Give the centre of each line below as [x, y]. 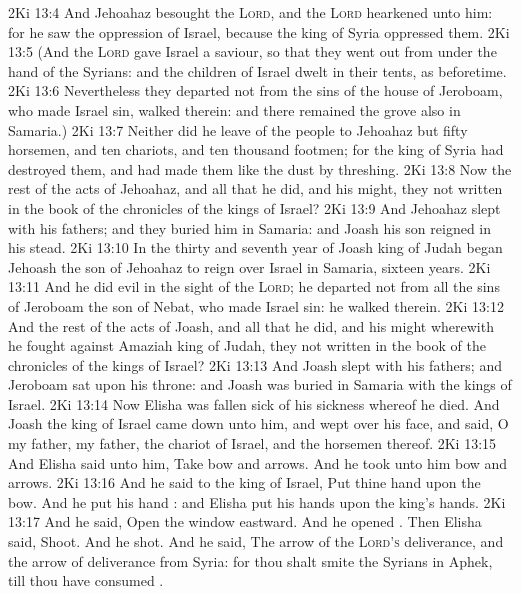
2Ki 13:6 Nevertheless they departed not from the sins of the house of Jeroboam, [255, 90]
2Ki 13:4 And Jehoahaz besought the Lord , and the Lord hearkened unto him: [250, 12]
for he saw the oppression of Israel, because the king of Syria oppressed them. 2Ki [259, 31]
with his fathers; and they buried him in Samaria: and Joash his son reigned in [250, 227]
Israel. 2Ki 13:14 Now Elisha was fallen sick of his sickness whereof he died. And [254, 403]
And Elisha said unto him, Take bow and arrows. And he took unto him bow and [258, 462]
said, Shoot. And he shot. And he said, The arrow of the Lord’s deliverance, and [256, 541]
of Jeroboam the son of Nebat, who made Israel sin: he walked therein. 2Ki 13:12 [256, 305]
